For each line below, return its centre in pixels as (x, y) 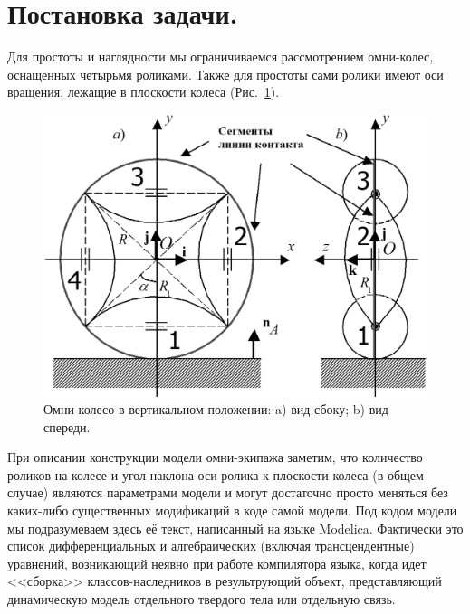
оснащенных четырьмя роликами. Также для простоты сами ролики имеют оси (225, 74)
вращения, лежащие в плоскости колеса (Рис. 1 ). (144, 92)
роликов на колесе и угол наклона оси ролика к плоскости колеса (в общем (216, 474)
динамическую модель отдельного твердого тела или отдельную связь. (201, 599)
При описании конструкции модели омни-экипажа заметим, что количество (215, 457)
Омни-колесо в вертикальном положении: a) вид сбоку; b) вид (216, 409)
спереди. (67, 426)
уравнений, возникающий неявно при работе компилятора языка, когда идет (217, 563)
